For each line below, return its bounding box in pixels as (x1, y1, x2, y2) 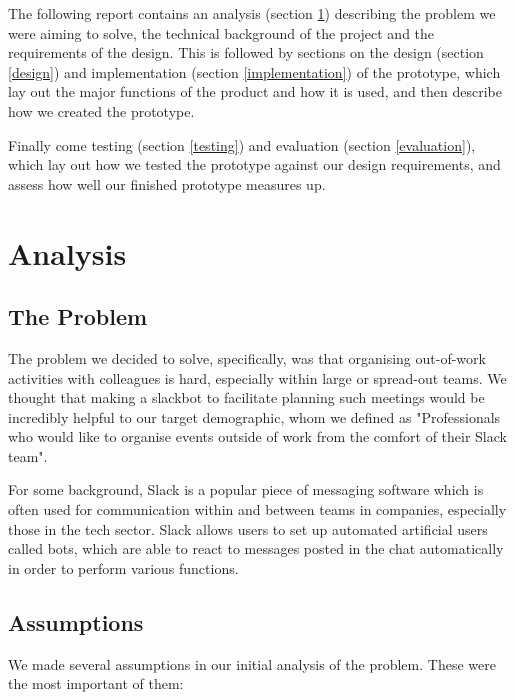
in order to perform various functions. (8, 557, 239, 578)
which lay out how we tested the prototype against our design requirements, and (8, 154, 501, 175)
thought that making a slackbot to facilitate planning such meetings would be (8, 387, 485, 408)
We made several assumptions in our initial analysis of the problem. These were (8, 653, 496, 674)
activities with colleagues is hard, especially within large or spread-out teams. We (8, 367, 507, 388)
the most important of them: (8, 673, 184, 694)
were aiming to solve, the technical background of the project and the (8, 22, 435, 43)
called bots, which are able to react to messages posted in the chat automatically (8, 538, 504, 559)
